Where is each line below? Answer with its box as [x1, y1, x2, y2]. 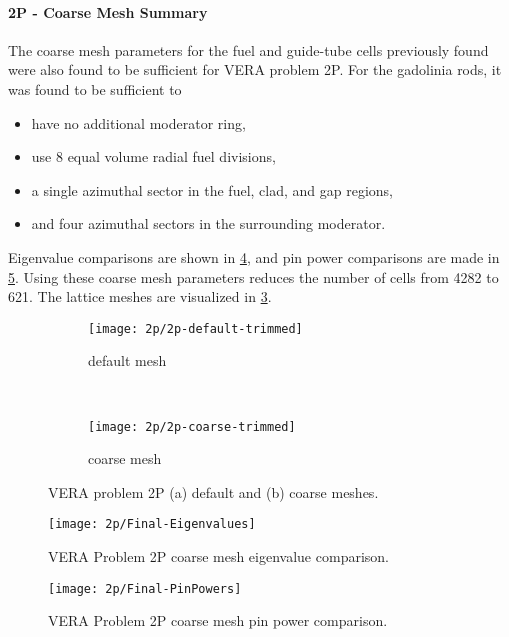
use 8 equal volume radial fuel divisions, [31, 146, 276, 167]
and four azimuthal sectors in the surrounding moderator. [31, 213, 386, 234]
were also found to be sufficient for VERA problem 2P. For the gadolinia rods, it [8, 59, 502, 80]
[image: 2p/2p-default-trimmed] [88, 321, 303, 336]
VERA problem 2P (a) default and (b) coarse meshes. [48, 481, 379, 502]
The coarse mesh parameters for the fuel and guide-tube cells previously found [8, 39, 489, 60]
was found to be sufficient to [8, 78, 182, 99]
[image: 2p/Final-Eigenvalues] [48, 517, 256, 532]
